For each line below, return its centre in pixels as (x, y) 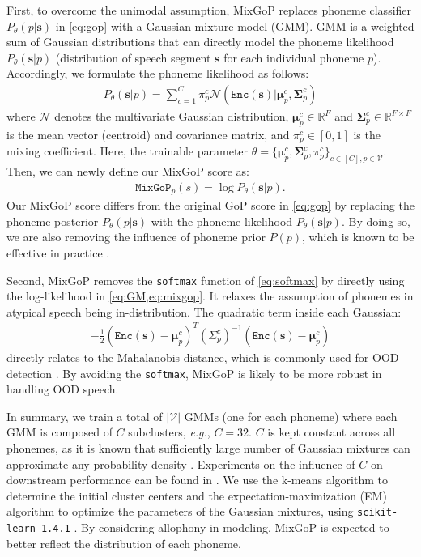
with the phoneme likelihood (222, 221)
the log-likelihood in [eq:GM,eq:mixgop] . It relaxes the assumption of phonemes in (210, 296)
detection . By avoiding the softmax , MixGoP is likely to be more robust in (194, 373)
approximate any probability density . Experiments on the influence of (181, 463)
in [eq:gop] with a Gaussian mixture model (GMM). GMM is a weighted (235, 26)
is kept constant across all (332, 432)
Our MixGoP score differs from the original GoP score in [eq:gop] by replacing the (210, 205)
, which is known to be (358, 237)
